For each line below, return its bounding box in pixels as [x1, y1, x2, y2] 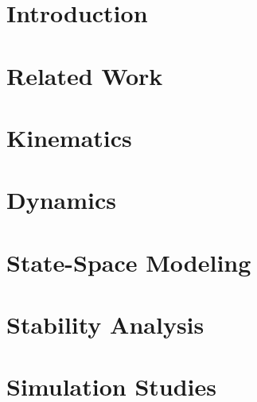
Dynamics [6, 184, 117, 216]
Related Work [6, 59, 163, 91]
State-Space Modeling [6, 245, 251, 278]
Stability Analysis [6, 308, 204, 341]
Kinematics [6, 121, 132, 153]
